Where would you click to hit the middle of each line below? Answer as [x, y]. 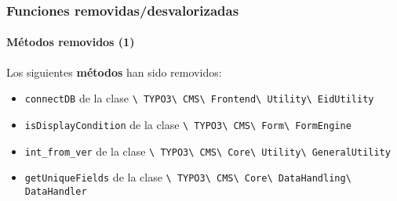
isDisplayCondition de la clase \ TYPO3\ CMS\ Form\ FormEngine [188, 124]
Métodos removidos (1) [71, 42]
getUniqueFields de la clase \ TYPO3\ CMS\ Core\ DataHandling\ [188, 177]
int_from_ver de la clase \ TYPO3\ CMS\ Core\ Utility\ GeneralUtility [208, 151]
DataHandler [56, 191]
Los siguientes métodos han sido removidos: [114, 72]
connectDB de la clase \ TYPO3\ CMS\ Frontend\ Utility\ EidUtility [199, 98]
